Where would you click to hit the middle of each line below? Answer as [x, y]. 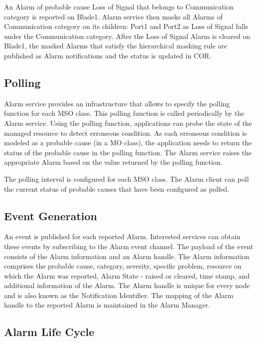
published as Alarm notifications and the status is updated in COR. [108, 55]
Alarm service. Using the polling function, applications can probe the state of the [128, 123]
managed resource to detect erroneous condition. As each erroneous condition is [126, 133]
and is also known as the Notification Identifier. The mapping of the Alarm [119, 295]
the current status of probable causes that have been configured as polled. [117, 188]
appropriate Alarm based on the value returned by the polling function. [113, 162]
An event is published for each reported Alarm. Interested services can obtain [122, 236]
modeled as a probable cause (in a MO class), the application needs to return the [128, 143]
